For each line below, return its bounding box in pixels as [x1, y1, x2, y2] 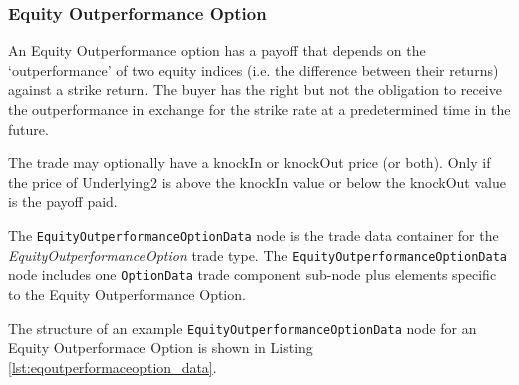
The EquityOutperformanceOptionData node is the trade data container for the [8, 224, 499, 245]
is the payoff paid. [8, 191, 118, 212]
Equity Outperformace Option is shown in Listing [8, 337, 313, 358]
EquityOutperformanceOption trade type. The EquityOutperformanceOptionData [8, 244, 507, 265]
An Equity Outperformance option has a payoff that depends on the [8, 40, 426, 61]
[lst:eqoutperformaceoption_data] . [8, 356, 217, 377]
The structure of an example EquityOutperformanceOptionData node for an [8, 317, 477, 338]
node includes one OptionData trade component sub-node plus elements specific [8, 264, 497, 285]
